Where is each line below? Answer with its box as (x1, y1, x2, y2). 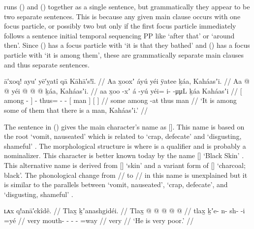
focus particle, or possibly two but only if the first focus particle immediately (4, 21, 236, 31)
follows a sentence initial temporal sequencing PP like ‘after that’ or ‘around (4, 30, 235, 40)
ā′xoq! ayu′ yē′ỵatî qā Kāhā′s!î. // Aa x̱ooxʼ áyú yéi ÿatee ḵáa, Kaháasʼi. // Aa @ (4, 76, 250, 86)
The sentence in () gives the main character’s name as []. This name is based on (4, 121, 245, 131)
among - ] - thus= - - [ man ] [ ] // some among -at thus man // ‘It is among (4, 95, 237, 105)
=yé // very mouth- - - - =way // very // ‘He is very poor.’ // (4, 215, 194, 225)
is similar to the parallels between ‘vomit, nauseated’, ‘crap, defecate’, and (4, 179, 228, 190)
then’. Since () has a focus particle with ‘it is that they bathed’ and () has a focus (4, 40, 250, 50)
